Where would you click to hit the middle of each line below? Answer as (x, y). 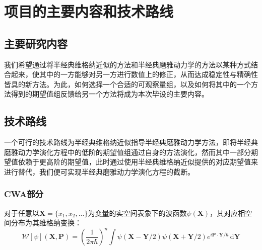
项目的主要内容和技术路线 (89, 11)
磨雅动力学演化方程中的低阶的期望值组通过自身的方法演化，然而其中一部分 (127, 152)
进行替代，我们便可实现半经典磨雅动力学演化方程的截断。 (99, 171)
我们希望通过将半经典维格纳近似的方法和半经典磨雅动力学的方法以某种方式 (127, 64)
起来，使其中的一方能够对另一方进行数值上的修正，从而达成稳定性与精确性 (134, 74)
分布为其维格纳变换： (46, 223)
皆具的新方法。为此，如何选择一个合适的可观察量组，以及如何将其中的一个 (127, 84)
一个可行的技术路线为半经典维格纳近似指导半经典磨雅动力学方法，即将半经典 (131, 142)
